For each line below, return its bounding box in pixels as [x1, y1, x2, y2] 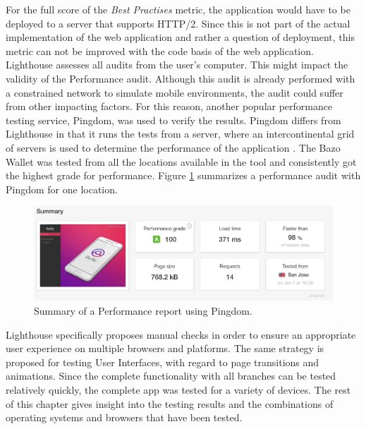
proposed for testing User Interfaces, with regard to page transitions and [6, 354, 319, 369]
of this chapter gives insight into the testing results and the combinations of [6, 396, 334, 411]
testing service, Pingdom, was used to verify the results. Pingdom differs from [6, 112, 341, 127]
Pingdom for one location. [6, 181, 118, 196]
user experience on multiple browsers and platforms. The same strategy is [6, 341, 324, 356]
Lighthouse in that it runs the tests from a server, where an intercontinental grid [6, 126, 355, 141]
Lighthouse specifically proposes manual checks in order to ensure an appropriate [6, 327, 356, 342]
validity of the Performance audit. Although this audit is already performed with [6, 71, 355, 85]
